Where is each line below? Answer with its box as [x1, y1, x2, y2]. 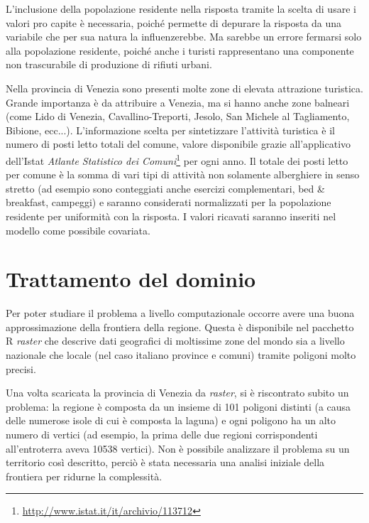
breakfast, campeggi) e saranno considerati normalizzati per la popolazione [6, 195, 331, 210]
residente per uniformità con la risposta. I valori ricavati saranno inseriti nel [6, 208, 336, 223]
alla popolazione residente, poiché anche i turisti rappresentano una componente [6, 43, 354, 58]
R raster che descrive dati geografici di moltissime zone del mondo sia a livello [6, 333, 345, 348]
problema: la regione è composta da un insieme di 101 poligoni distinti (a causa [6, 399, 351, 414]
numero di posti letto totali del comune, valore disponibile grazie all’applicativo [6, 136, 351, 151]
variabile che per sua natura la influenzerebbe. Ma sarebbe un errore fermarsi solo [6, 29, 362, 44]
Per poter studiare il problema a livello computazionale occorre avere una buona [6, 306, 355, 320]
